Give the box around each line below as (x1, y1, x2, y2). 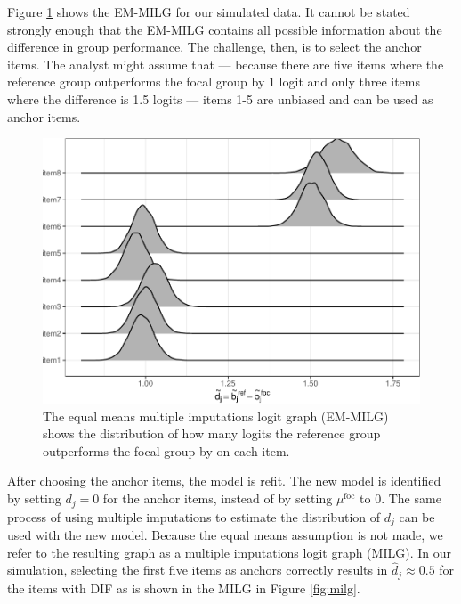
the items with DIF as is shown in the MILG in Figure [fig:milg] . (7, 578, 360, 597)
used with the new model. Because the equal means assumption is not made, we (7, 525, 443, 543)
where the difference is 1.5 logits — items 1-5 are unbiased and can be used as (7, 89, 433, 108)
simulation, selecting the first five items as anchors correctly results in (7, 560, 388, 579)
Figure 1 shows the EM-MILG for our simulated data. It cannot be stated (7, 3, 410, 20)
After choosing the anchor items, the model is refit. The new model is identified (7, 471, 441, 490)
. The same (381, 489, 441, 508)
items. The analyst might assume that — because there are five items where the (7, 54, 444, 73)
